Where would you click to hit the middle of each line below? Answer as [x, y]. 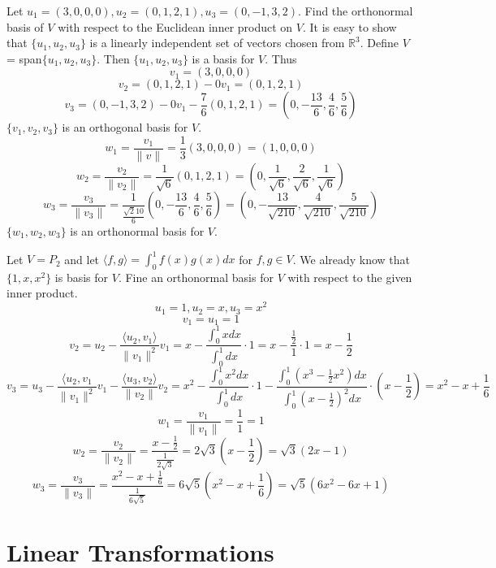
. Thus [281, 58]
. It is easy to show [349, 26]
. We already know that [352, 259]
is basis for [82, 277]
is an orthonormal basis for [137, 231]
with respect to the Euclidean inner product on [175, 26]
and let [82, 259]
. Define [379, 43]
